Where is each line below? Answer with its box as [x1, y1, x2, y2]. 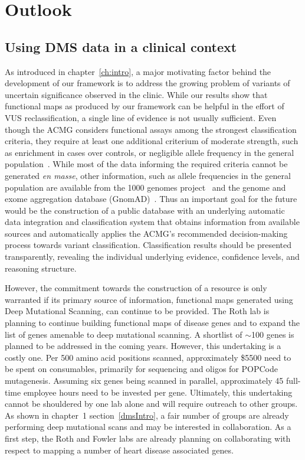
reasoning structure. [5, 262, 77, 274]
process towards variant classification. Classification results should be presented [5, 239, 291, 251]
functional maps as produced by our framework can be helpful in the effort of [5, 100, 284, 112]
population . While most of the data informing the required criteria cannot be [5, 158, 288, 170]
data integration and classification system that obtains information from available [5, 216, 300, 228]
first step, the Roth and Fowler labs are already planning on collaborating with [5, 432, 291, 444]
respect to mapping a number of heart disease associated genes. [5, 443, 234, 456]
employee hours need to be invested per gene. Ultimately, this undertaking [23, 386, 293, 398]
